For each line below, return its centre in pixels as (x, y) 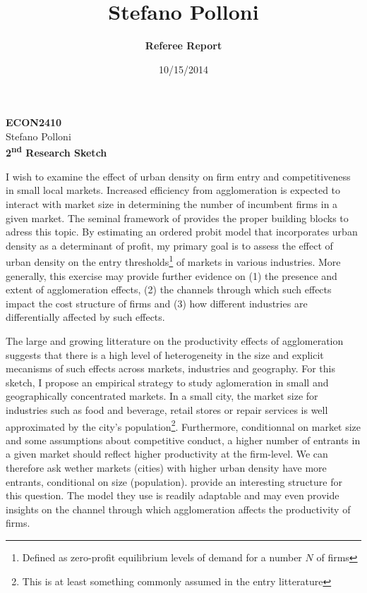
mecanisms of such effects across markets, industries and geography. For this (170, 368)
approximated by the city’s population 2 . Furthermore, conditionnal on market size (183, 425)
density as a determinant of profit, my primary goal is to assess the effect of (169, 245)
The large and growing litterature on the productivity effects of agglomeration (175, 340)
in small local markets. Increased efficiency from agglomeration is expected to (173, 190)
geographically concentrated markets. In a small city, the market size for (162, 396)
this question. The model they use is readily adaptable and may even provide (173, 495)
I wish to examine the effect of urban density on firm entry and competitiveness (178, 176)
